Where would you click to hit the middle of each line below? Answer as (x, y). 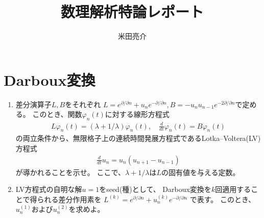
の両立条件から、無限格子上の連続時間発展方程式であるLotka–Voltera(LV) (138, 138)
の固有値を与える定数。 (200, 172)
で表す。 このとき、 (223, 199)
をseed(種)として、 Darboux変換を (155, 189)
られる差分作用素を (69, 199)
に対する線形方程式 (137, 114)
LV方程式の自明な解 (49, 189)
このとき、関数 (57, 114)
